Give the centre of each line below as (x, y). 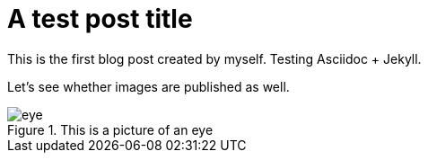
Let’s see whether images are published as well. (148, 86)
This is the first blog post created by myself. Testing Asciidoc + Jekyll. (214, 58)
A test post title (100, 19)
